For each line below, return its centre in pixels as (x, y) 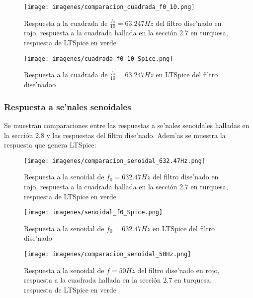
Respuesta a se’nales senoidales (68, 106)
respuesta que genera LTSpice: (50, 145)
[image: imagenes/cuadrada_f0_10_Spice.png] (99, 59)
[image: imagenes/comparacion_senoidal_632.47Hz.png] (115, 161)
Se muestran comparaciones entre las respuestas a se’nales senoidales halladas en (127, 125)
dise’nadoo (40, 84)
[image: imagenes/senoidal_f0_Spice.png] (93, 213)
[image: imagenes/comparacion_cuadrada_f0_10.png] (109, 7)
